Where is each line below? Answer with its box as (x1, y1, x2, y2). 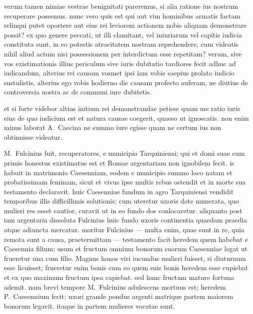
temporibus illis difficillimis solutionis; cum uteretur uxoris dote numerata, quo (4, 196, 239, 206)
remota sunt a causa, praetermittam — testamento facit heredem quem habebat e (4, 234, 248, 244)
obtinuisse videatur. (4, 131, 62, 142)
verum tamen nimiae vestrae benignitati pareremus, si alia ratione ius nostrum (4, 1, 238, 11)
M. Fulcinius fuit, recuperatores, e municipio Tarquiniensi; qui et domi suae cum (4, 148, 245, 158)
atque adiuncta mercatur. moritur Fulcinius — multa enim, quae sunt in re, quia (4, 224, 245, 235)
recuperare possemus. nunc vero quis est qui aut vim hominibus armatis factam (4, 10, 241, 20)
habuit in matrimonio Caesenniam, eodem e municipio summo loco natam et (4, 167, 233, 177)
